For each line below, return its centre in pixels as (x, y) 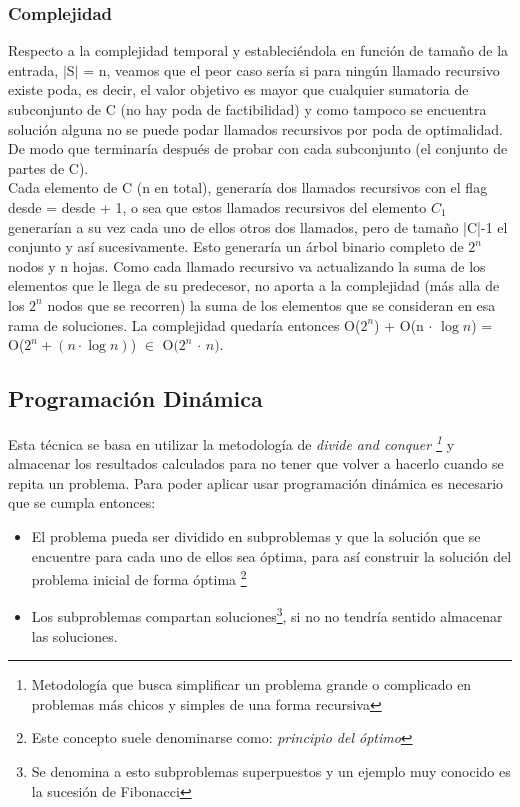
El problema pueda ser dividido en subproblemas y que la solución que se (256, 535)
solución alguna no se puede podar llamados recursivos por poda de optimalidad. (255, 128)
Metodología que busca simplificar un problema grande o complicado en (251, 684)
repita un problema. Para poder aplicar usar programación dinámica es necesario (256, 482)
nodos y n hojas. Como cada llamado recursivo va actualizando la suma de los (247, 265)
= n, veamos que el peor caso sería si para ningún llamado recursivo (291, 69)
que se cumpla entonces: (82, 502)
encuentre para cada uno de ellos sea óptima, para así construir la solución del (271, 555)
